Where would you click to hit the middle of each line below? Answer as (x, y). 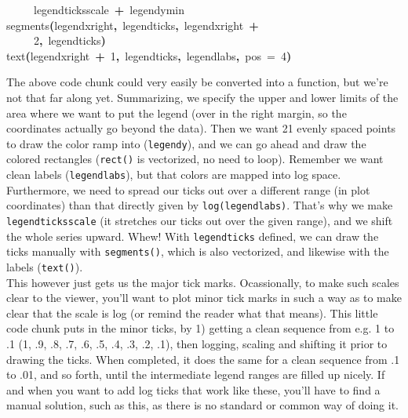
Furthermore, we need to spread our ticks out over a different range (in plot (188, 189)
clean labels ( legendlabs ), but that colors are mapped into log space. (174, 174)
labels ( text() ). (45, 266)
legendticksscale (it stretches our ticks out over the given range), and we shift (200, 220)
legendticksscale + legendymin (109, 9)
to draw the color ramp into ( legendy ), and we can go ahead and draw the (186, 143)
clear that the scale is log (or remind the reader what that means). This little (192, 313)
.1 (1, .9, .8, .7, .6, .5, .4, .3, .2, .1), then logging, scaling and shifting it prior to (197, 343)
